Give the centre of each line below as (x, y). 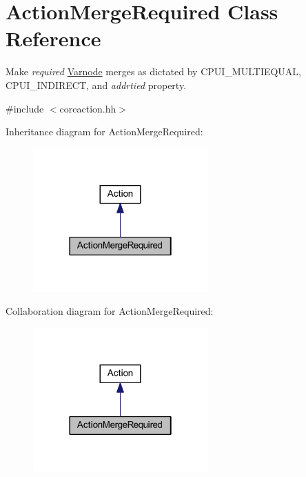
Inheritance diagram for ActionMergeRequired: (104, 132)
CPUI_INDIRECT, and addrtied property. (96, 85)
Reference (53, 38)
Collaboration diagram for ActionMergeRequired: (110, 311)
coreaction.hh (88, 108)
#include (25, 108)
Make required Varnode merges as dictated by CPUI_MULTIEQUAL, (153, 71)
